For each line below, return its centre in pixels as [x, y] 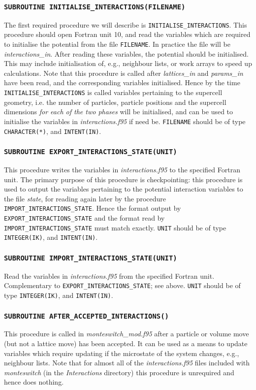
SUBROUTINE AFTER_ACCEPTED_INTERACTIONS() [86, 316]
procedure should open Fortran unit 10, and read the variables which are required [127, 34]
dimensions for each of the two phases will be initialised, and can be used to [119, 112]
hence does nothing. [34, 382]
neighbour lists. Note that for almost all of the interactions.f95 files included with [127, 363]
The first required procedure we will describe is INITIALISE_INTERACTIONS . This [126, 24]
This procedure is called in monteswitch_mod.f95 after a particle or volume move [127, 334]
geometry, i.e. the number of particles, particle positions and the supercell [115, 102]
